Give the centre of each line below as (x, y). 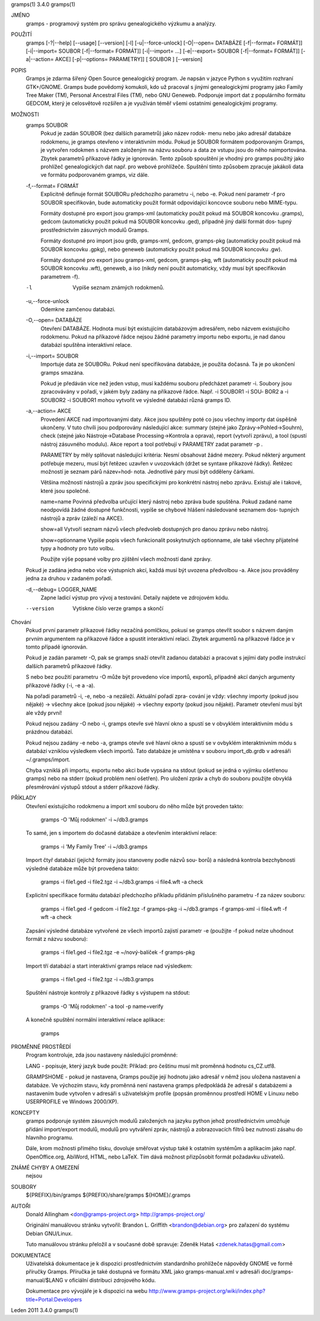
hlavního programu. (49, 1137)
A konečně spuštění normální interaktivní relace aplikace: (95, 1020)
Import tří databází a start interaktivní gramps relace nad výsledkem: (109, 966)
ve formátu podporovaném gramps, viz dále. (95, 175)
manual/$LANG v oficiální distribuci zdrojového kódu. (91, 1280)
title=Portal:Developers (54, 1299)
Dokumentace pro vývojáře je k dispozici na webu (87, 1291)
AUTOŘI (21, 1206)
